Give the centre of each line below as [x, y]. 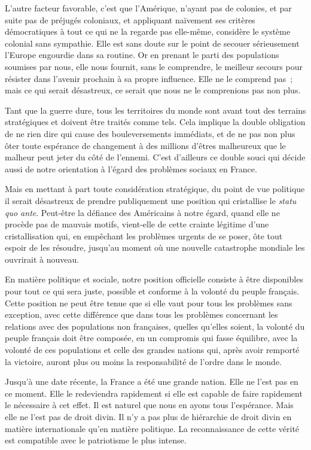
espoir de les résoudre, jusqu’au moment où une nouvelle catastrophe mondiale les [155, 247]
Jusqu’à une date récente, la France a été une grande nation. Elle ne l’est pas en [152, 381]
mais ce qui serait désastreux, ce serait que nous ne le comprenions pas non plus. [153, 90]
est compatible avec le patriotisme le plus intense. [96, 440]
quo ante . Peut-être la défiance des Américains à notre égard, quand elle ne [142, 212]
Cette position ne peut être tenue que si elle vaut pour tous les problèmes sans [149, 302]
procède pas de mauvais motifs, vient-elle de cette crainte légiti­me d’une [137, 224]
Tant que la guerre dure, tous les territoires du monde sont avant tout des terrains [155, 110]
